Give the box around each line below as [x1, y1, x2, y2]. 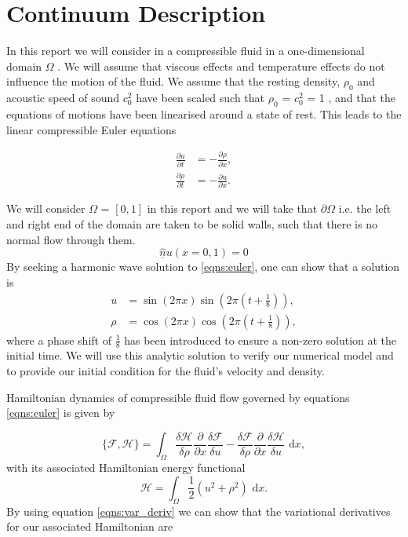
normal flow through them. [6, 231, 136, 247]
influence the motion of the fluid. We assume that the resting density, [6, 73, 341, 89]
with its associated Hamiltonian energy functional [6, 459, 246, 476]
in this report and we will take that [147, 200, 318, 217]
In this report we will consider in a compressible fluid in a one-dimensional [6, 42, 365, 59]
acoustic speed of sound [6, 89, 120, 106]
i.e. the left [338, 200, 392, 217]
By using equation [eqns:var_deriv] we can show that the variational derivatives [6, 502, 391, 519]
